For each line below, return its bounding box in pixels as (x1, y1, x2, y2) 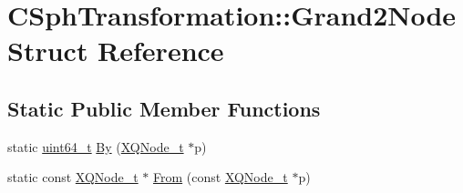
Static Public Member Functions (7, 94, 321, 122)
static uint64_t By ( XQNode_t (7, 137, 184, 156)
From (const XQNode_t (153, 168, 288, 187)
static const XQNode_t (7, 168, 139, 187)
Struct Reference (7, 32, 224, 69)
